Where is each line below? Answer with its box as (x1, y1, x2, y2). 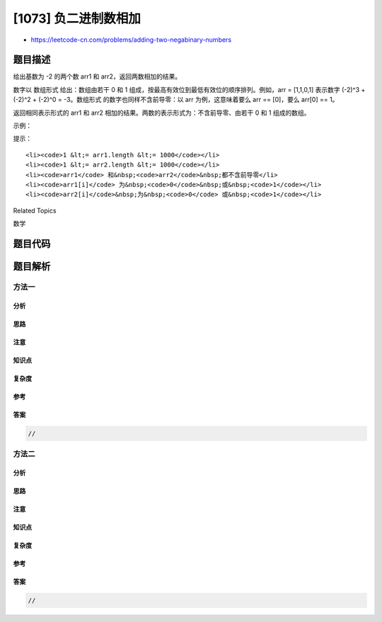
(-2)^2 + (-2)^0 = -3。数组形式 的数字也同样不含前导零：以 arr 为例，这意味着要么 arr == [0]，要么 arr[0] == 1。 (13, 96, 339, 104)
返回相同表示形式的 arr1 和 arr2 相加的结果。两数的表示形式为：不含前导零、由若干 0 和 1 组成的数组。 (13, 108, 311, 117)
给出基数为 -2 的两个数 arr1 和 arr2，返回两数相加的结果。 (13, 72, 182, 81)
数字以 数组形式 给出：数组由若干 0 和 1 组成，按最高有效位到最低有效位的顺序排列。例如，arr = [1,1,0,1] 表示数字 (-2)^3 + (13, 85, 366, 94)
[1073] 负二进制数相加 (13, 11, 141, 26)
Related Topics (13, 206, 57, 215)
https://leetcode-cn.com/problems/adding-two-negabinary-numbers (30, 35, 232, 44)
